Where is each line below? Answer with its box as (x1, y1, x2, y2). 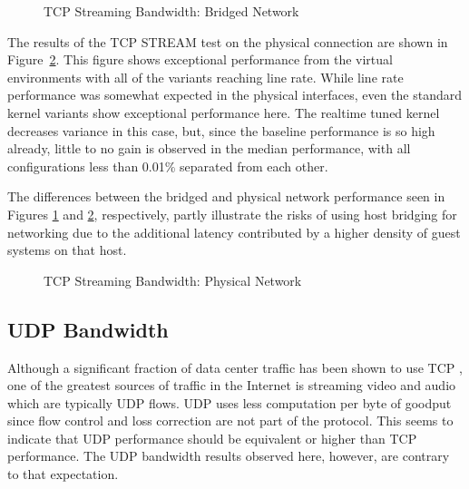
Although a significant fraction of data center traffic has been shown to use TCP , (7, 357, 463, 377)
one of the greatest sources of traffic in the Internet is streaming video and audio (7, 376, 456, 395)
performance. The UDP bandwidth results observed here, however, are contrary (7, 446, 450, 465)
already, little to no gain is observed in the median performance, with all (7, 139, 411, 158)
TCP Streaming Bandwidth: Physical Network (44, 270, 302, 289)
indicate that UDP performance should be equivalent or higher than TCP (7, 428, 417, 447)
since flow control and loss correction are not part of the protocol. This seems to (7, 411, 454, 430)
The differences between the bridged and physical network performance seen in (7, 187, 445, 206)
